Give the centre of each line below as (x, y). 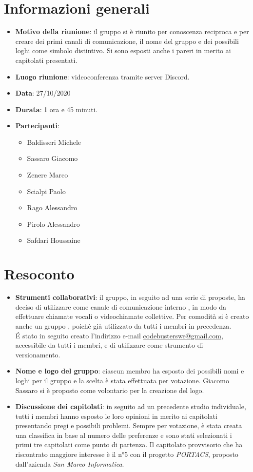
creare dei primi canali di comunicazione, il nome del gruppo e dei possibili (127, 41)
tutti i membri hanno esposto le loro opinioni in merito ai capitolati (116, 416)
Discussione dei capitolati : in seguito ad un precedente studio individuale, (131, 406)
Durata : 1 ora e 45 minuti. (56, 109)
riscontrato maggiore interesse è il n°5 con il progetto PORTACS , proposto (127, 454)
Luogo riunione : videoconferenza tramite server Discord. (102, 76)
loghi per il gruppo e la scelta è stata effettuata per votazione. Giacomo (122, 380)
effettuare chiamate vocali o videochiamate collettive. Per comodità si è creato (132, 316)
